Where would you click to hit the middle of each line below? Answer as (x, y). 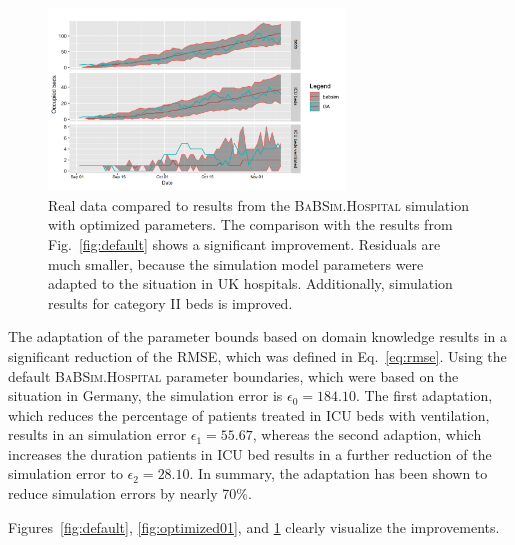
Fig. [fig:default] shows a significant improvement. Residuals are (244, 243)
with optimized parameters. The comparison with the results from (250, 224)
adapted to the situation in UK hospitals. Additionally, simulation (250, 283)
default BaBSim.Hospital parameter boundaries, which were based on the (233, 375)
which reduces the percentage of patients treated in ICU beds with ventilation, (249, 414)
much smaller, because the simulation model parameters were (236, 263)
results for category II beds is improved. (170, 302)
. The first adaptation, (424, 395)
